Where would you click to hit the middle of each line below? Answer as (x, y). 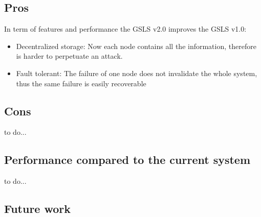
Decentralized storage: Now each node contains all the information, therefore (136, 46)
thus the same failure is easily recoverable (81, 83)
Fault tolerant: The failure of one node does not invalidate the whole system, (137, 73)
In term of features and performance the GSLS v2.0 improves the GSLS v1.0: (125, 29)
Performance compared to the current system (127, 160)
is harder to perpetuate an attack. (69, 56)
